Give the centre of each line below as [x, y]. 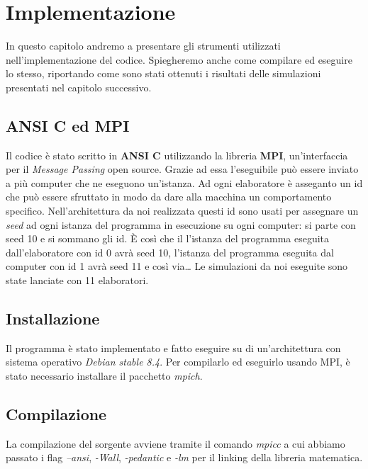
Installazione [53, 318]
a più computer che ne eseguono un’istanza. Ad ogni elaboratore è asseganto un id [184, 182]
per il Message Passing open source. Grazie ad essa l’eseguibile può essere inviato [182, 169]
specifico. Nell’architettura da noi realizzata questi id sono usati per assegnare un [182, 211]
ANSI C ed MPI [68, 125]
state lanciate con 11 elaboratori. [77, 280]
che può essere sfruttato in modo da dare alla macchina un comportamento [169, 197]
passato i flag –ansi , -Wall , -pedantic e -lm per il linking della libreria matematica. [184, 457]
